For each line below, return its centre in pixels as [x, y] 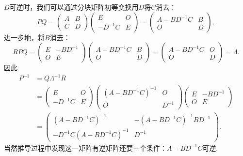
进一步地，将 [24, 37]
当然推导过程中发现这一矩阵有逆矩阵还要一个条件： [85, 148]
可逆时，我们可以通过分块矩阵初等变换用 [74, 7]
